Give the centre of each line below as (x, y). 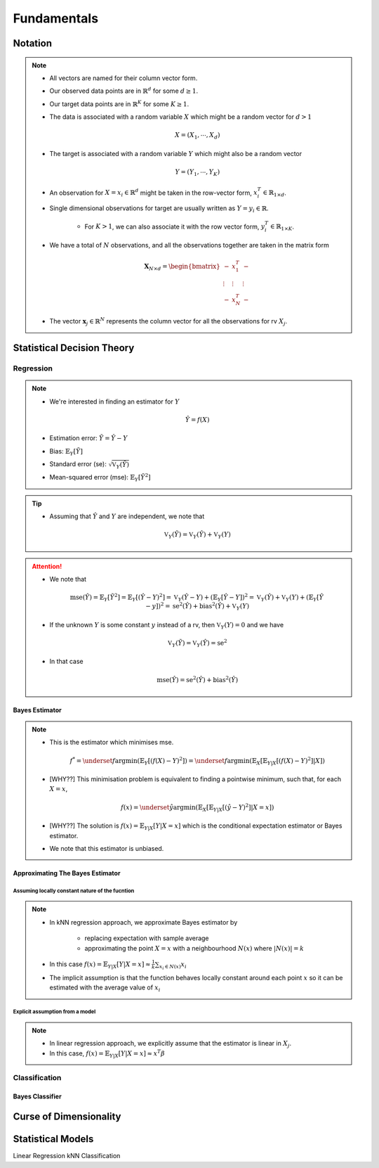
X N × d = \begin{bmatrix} (182, 267)
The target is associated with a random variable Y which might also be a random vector (175, 153)
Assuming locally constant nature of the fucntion (74, 891)
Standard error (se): (78, 464)
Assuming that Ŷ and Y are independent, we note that (127, 516)
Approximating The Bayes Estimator (67, 873)
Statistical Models (53, 1139)
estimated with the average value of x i (105, 988)
